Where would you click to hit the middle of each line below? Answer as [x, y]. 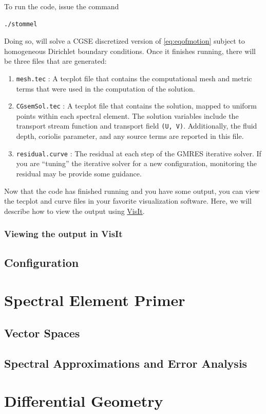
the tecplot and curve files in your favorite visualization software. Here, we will [128, 201]
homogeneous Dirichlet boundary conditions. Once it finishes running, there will [130, 51]
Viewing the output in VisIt [63, 234]
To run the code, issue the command [62, 6]
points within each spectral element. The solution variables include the [127, 115]
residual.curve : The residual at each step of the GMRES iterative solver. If [139, 153]
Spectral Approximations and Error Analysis [126, 363]
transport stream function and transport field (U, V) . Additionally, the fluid [137, 126]
